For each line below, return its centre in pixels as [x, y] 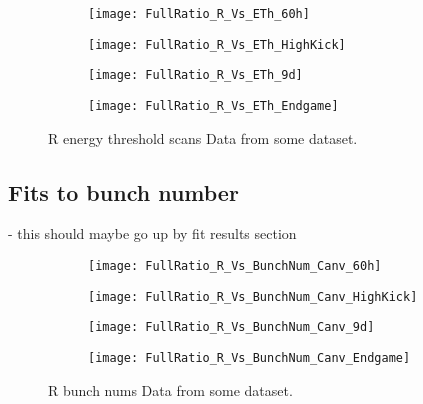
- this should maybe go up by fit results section [152, 233]
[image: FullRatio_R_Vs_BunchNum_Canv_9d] [231, 327]
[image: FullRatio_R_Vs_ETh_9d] [195, 75]
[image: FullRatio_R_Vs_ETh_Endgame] [213, 105]
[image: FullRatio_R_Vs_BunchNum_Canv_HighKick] [253, 296]
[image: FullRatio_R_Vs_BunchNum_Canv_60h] [235, 266]
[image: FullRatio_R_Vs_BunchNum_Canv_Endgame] [249, 357]
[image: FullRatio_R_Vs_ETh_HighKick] [217, 44]
